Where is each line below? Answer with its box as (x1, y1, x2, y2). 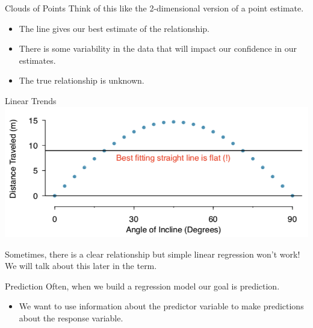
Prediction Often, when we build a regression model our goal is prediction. (5, 279, 280, 292)
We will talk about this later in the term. (5, 259, 157, 272)
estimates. (19, 54, 56, 66)
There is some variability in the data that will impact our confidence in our (19, 42, 297, 55)
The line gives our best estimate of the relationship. (19, 22, 209, 34)
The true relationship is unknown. (19, 74, 144, 87)
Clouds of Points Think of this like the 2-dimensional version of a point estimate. (5, 2, 304, 14)
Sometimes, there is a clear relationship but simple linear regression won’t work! (5, 247, 300, 260)
